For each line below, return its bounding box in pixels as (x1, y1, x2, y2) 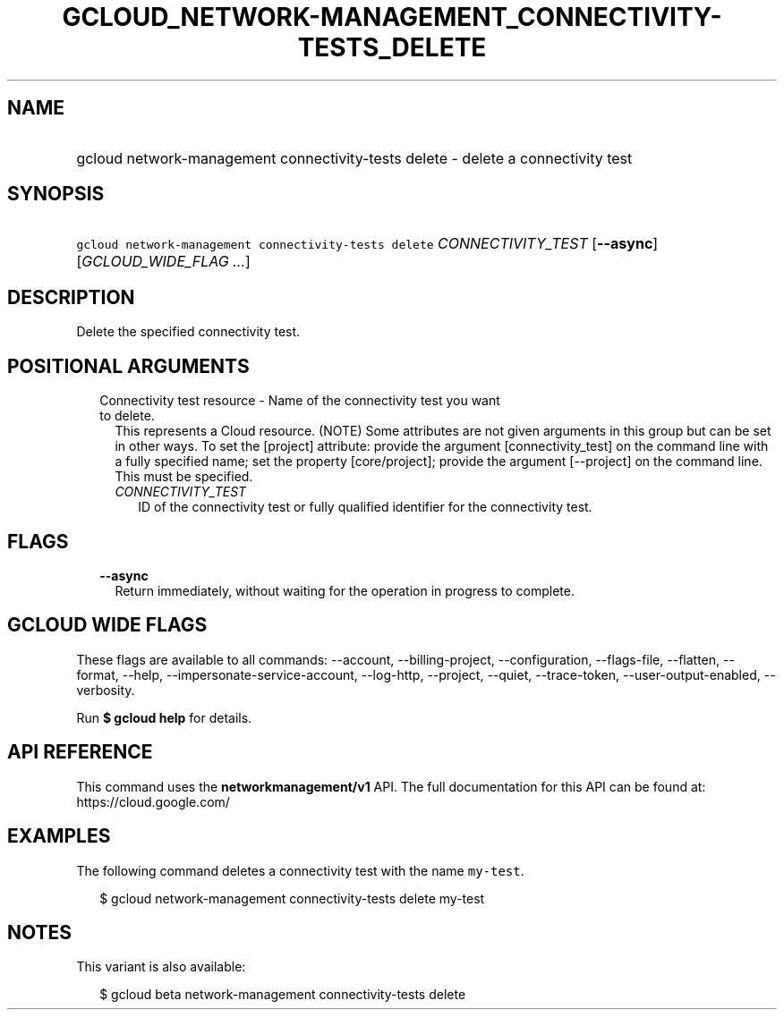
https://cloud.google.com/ (76, 793, 230, 809)
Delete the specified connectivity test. (76, 324, 301, 340)
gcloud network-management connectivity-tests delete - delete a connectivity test (76, 148, 633, 167)
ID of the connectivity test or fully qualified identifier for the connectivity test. (138, 499, 592, 515)
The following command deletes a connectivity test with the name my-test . (76, 862, 524, 878)
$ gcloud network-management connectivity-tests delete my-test (99, 890, 485, 906)
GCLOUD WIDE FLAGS (7, 614, 208, 637)
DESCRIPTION (7, 285, 135, 309)
